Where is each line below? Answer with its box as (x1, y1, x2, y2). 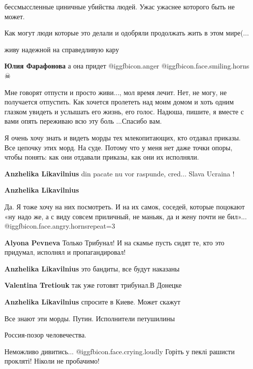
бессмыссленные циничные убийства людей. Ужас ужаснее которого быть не (4, 1, 235, 11)
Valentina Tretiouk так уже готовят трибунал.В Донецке (4, 280, 182, 290)
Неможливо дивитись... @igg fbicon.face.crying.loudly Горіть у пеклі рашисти (4, 346, 235, 356)
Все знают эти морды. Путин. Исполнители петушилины (4, 313, 175, 323)
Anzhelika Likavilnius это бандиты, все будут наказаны (4, 263, 180, 273)
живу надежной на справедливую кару (4, 44, 119, 54)
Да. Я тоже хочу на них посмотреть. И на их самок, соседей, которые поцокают (4, 201, 245, 211)
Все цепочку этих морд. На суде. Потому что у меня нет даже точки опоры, (4, 142, 233, 152)
